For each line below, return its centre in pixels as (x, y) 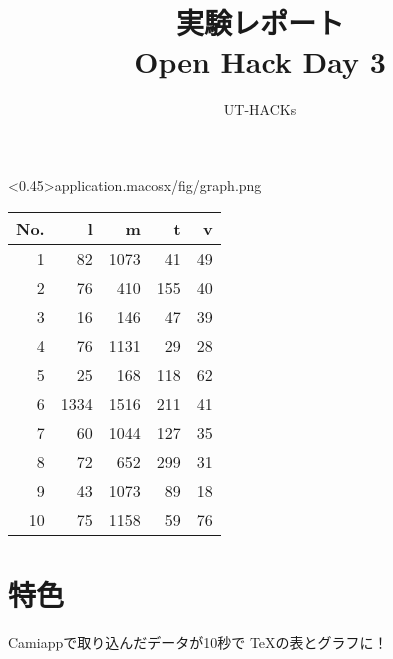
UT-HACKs (260, 109)
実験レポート (259, 22)
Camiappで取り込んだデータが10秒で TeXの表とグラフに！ (198, 641)
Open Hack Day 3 (260, 61)
